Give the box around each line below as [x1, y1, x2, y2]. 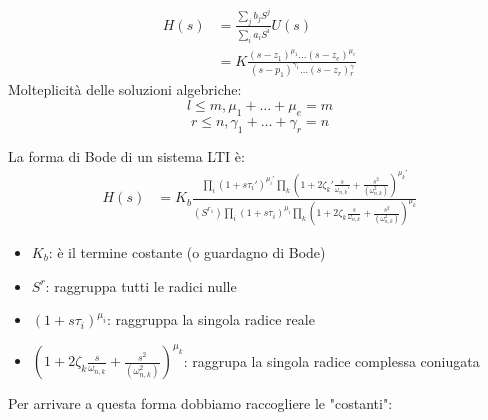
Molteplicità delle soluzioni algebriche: [8, 79, 242, 100]
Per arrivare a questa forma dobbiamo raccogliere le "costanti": [8, 393, 393, 414]
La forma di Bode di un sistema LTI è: [8, 145, 245, 166]
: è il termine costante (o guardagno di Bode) [48, 242, 326, 263]
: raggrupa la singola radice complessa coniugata [183, 350, 480, 371]
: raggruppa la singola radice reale [106, 309, 315, 330]
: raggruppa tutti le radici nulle [45, 275, 237, 296]
